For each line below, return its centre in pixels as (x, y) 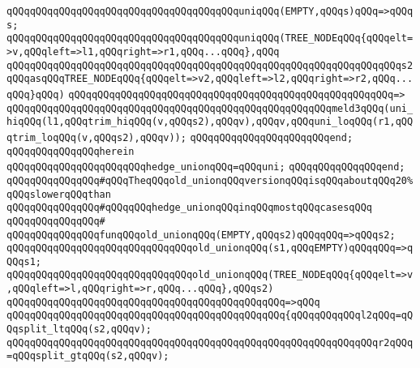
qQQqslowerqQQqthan (59, 194)
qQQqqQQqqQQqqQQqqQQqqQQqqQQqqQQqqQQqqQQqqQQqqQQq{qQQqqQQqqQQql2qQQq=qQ (210, 316)
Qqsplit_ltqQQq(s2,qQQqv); (79, 329)
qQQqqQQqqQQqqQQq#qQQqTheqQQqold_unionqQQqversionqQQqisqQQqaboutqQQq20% (210, 180)
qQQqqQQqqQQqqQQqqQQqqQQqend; (272, 137)
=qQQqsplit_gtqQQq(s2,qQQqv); (88, 356)
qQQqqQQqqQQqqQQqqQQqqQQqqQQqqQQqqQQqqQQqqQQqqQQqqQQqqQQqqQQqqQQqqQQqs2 (210, 65)
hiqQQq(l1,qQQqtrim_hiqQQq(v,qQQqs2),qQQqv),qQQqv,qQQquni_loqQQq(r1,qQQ (210, 122)
